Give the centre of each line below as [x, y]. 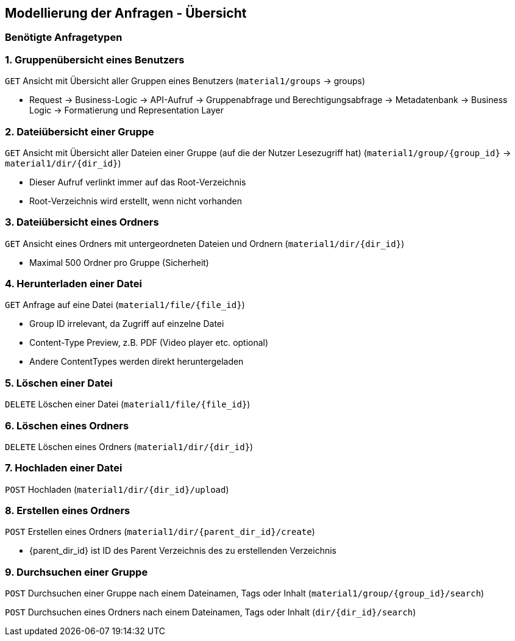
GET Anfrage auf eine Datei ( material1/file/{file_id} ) [125, 305]
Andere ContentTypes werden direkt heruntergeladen [137, 362]
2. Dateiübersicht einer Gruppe [80, 131]
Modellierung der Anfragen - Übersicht [126, 13]
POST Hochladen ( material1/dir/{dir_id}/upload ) [117, 489]
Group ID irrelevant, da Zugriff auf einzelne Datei [127, 324]
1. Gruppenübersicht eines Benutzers [95, 59]
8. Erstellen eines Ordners [68, 511]
